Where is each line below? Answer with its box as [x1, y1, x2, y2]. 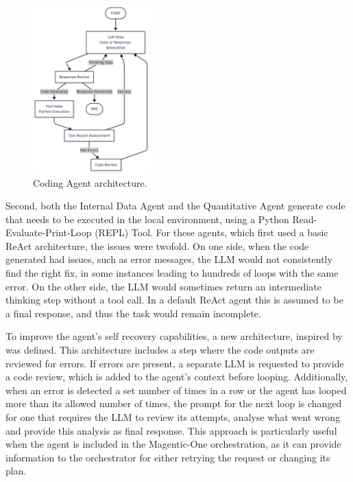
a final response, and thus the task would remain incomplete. [5, 306, 261, 320]
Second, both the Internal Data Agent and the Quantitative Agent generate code [5, 198, 345, 213]
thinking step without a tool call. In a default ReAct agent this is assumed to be [5, 292, 343, 307]
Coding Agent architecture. [33, 175, 147, 190]
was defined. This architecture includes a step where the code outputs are [5, 343, 315, 357]
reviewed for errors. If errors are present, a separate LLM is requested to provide [5, 356, 344, 370]
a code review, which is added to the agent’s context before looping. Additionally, [5, 369, 348, 384]
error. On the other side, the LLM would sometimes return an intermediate [5, 279, 321, 293]
